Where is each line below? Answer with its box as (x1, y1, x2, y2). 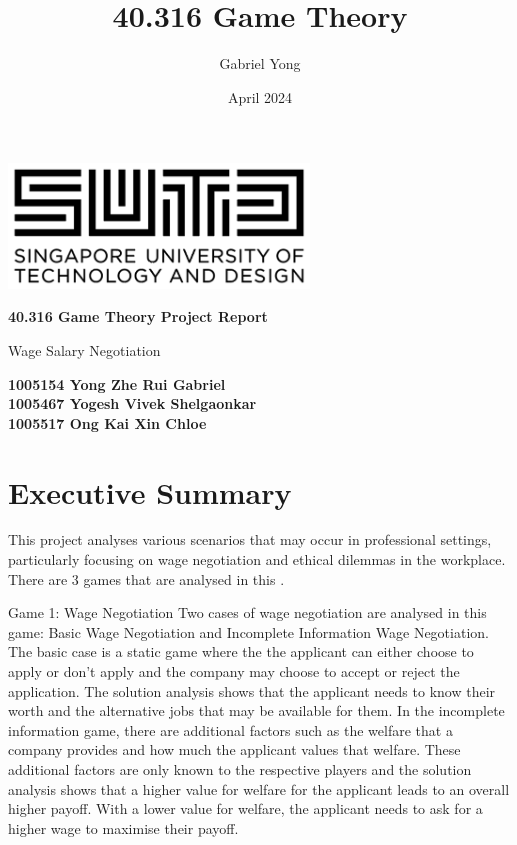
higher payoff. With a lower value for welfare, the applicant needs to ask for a (8, 798, 483, 819)
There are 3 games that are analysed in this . (8, 568, 285, 589)
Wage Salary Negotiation (8, 339, 161, 360)
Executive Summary (8, 471, 292, 512)
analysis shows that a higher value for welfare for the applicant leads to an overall (8, 778, 510, 799)
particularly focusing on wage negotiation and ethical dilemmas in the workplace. (8, 549, 506, 570)
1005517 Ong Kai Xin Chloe (8, 412, 207, 433)
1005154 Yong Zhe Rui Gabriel (8, 373, 226, 394)
